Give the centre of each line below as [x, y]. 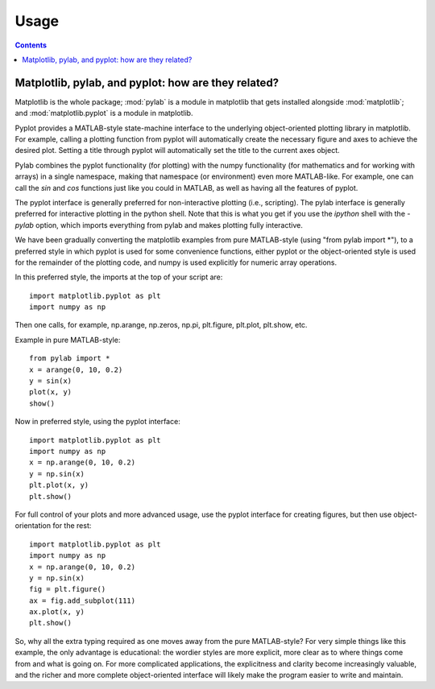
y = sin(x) [51, 381]
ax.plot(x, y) [57, 612]
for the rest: [72, 526]
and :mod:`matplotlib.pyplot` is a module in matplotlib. [104, 113]
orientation [33, 526]
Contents [31, 45]
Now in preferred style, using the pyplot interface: [97, 422]
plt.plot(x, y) [59, 485]
